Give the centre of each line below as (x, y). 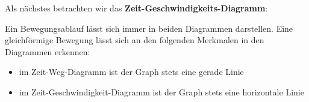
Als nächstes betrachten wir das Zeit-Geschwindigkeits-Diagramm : (136, 8)
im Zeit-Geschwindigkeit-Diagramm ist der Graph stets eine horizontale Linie (161, 91)
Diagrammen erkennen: (48, 51)
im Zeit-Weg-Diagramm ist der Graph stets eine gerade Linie (131, 72)
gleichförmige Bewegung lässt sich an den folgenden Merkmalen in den (135, 40)
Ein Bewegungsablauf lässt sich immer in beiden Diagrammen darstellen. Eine (149, 28)
